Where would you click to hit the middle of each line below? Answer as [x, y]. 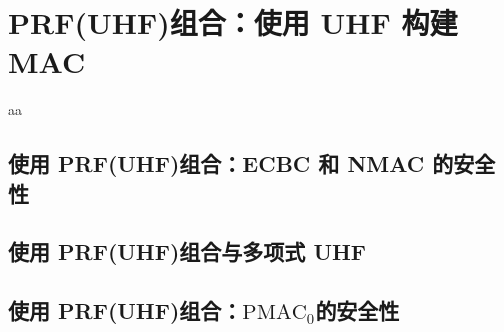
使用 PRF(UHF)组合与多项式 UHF [187, 251]
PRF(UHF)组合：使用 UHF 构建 [233, 22]
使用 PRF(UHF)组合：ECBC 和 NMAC [216, 163]
